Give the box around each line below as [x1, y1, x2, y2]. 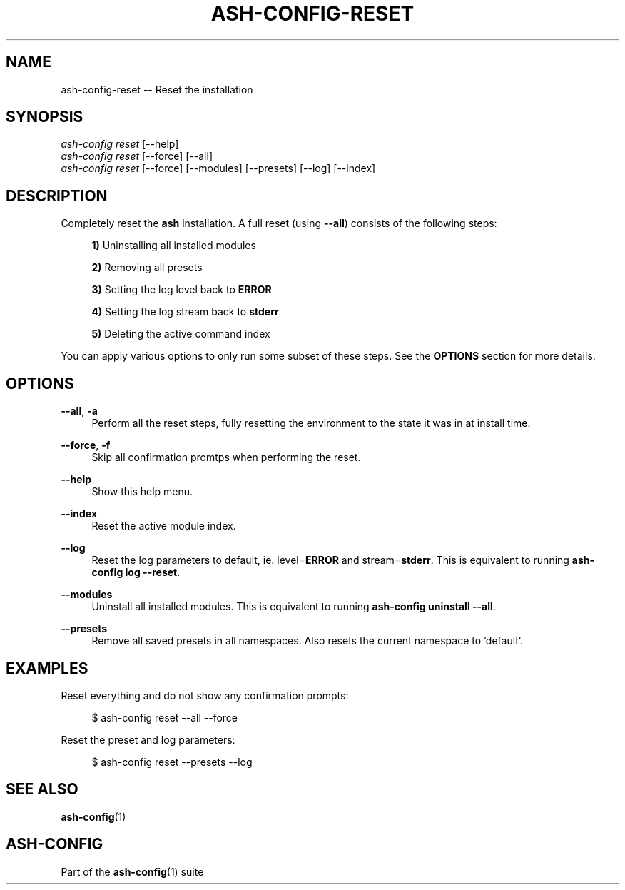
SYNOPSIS [6, 108, 83, 126]
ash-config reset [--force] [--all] [61, 150, 213, 163]
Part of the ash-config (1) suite [61, 865, 204, 878]
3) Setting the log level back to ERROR [91, 283, 272, 296]
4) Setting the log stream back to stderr [91, 305, 279, 318]
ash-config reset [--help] [61, 138, 179, 151]
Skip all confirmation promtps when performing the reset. [91, 451, 361, 464]
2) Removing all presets [91, 261, 203, 274]
